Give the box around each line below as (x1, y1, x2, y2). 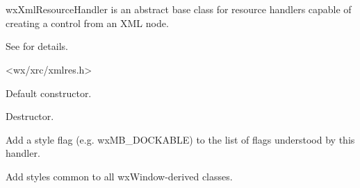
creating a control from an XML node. (6, 15, 169, 30)
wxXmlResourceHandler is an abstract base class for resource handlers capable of (6, 2, 352, 17)
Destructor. (6, 109, 54, 123)
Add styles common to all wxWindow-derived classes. (6, 169, 233, 183)
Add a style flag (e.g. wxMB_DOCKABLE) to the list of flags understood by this (6, 132, 355, 146)
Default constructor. (6, 85, 92, 100)
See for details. (6, 39, 68, 53)
